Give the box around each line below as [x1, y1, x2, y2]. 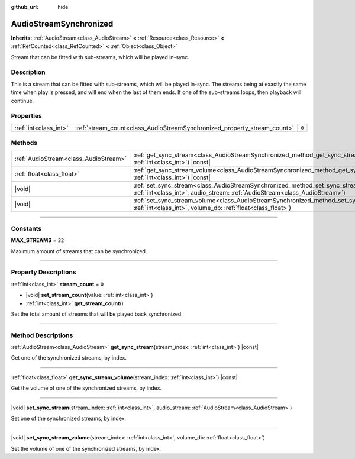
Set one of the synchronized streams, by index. [11, 415, 127, 422]
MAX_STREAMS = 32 [11, 237, 64, 244]
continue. [11, 97, 34, 104]
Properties [11, 112, 43, 120]
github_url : [11, 4, 38, 10]
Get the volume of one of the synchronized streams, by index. [11, 384, 162, 392]
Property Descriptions [11, 268, 76, 276]
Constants [11, 224, 42, 232]
